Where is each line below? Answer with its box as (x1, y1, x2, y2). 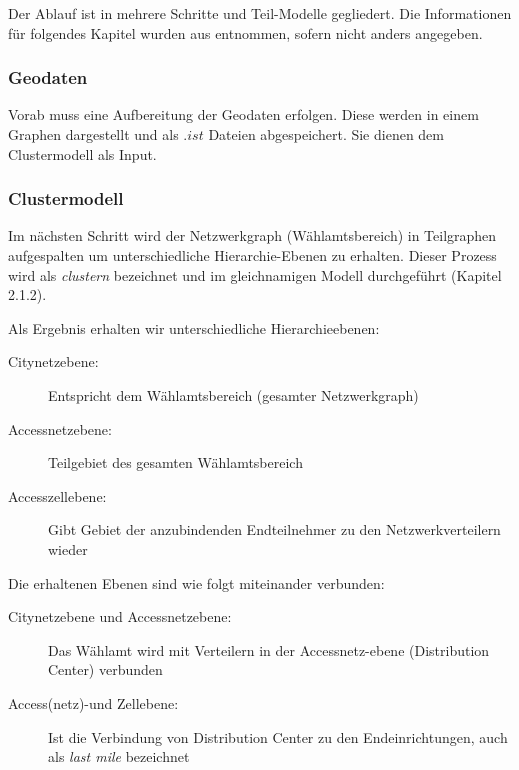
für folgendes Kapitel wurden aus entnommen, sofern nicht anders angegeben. (8, 22, 483, 43)
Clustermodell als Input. (8, 143, 157, 164)
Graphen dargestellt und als (8, 124, 179, 144)
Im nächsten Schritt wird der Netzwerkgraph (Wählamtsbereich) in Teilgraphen (8, 225, 497, 246)
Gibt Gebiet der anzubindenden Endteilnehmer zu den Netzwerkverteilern (48, 519, 501, 540)
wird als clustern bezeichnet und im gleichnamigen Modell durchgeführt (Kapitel (8, 264, 502, 285)
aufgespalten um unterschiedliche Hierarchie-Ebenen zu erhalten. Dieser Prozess (8, 245, 497, 265)
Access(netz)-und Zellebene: (8, 692, 179, 713)
